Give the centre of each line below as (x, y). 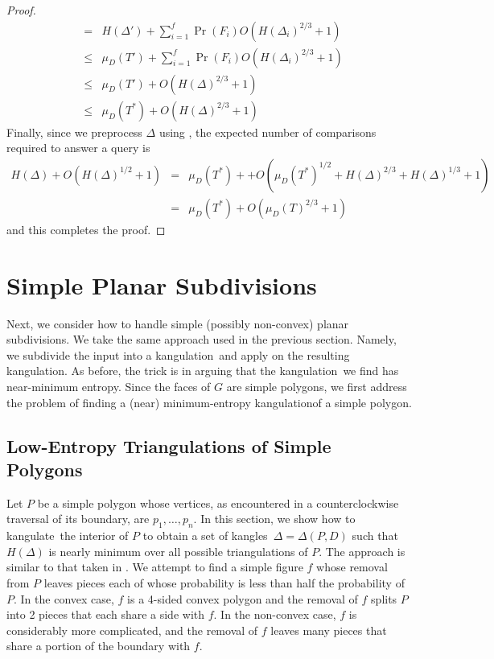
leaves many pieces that (329, 630)
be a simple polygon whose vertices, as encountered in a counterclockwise (218, 502)
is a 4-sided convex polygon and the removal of (243, 598)
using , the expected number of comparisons (268, 132)
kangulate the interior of (68, 535)
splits (384, 598)
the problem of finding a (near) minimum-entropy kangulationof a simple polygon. (209, 402)
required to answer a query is (78, 148)
